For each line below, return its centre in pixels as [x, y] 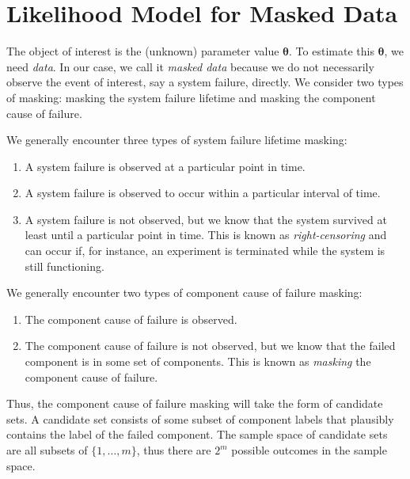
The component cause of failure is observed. [131, 319]
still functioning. [65, 266]
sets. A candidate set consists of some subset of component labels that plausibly [200, 418]
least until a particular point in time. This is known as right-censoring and [206, 235]
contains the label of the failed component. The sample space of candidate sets [197, 434]
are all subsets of [47, 450]
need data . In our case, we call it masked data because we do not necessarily [190, 66]
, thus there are [174, 450]
